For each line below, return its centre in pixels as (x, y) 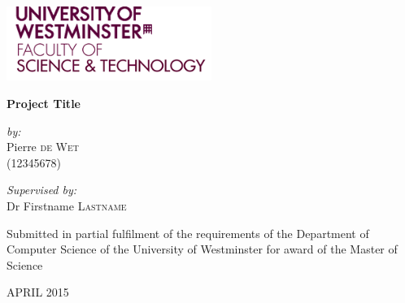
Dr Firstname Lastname (67, 205)
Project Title (44, 103)
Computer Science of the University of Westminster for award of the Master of (202, 249)
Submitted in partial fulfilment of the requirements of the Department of (188, 233)
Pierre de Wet (43, 147)
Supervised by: (42, 190)
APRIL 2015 (38, 292)
